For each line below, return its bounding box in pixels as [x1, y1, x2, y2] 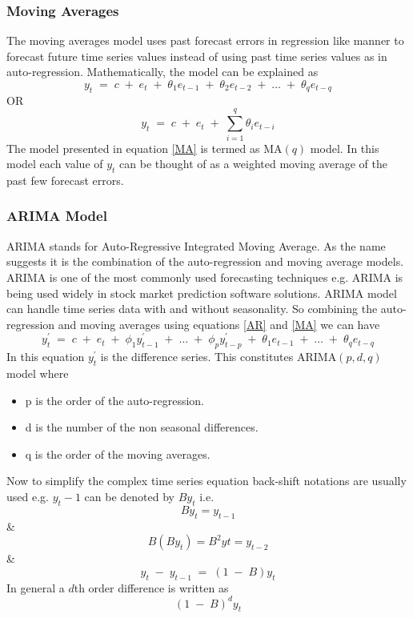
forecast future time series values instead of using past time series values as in [6, 47, 387, 64]
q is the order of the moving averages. [25, 445, 211, 462]
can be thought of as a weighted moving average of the [119, 155, 387, 172]
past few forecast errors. [6, 171, 124, 188]
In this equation [6, 348, 85, 365]
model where [6, 364, 69, 381]
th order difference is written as [74, 579, 229, 596]
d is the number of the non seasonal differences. [25, 419, 259, 435]
